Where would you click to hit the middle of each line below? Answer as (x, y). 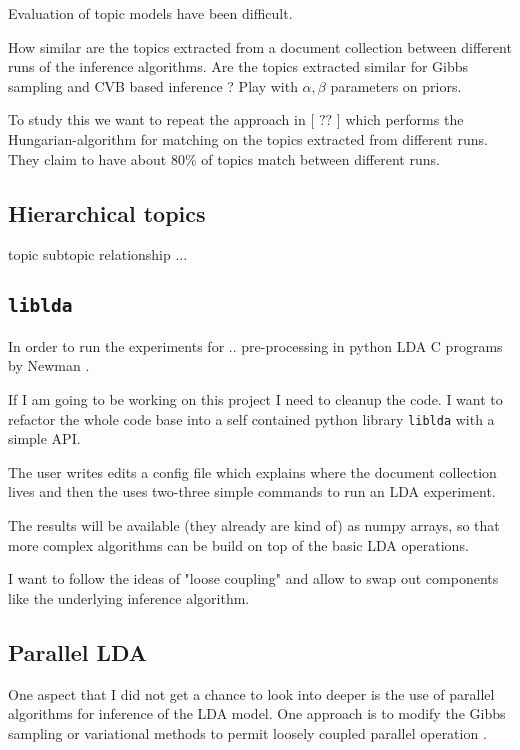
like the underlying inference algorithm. (129, 597)
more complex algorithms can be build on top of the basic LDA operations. (238, 544)
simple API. (44, 438)
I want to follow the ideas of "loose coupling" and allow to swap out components (253, 578)
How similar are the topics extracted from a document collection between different (260, 46)
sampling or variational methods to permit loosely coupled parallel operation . (247, 732)
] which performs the (400, 119)
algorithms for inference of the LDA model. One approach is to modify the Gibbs (257, 713)
